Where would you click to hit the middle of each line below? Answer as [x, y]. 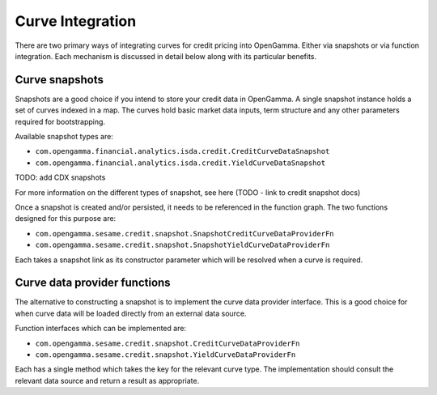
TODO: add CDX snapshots [60, 177]
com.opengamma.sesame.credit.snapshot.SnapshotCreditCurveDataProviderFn [185, 234]
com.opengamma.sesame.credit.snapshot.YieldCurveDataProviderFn [165, 355]
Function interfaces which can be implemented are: [100, 329]
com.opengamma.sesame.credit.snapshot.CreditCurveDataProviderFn [168, 343]
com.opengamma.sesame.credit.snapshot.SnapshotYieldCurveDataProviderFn [182, 245]
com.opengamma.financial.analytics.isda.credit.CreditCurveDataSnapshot [182, 151]
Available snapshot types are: [64, 137]
